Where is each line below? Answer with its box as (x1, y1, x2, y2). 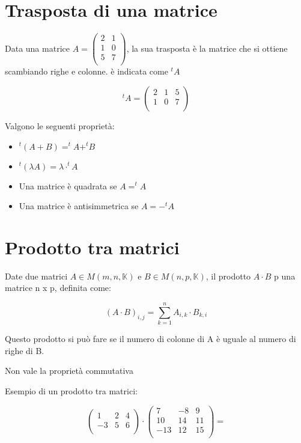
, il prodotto (205, 269, 251, 282)
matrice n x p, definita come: (5, 281, 111, 294)
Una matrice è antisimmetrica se (19, 200, 139, 212)
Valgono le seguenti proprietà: (5, 119, 115, 132)
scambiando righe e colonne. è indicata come (5, 65, 168, 78)
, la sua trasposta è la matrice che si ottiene (126, 41, 288, 54)
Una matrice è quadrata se (19, 179, 117, 192)
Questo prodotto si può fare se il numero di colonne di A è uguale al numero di (5, 332, 296, 345)
